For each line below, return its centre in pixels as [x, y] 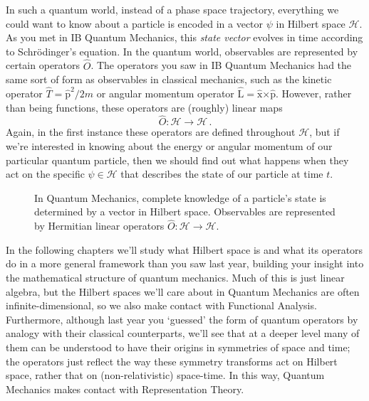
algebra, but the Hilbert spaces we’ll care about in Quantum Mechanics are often [183, 291]
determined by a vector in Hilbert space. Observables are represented [185, 212]
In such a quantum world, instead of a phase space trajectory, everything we [172, 9]
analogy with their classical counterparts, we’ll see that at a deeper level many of [183, 333]
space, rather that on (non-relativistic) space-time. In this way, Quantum [165, 375]
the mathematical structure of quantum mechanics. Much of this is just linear [175, 277]
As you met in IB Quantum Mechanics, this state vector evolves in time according [184, 37]
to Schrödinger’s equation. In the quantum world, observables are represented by [182, 51]
